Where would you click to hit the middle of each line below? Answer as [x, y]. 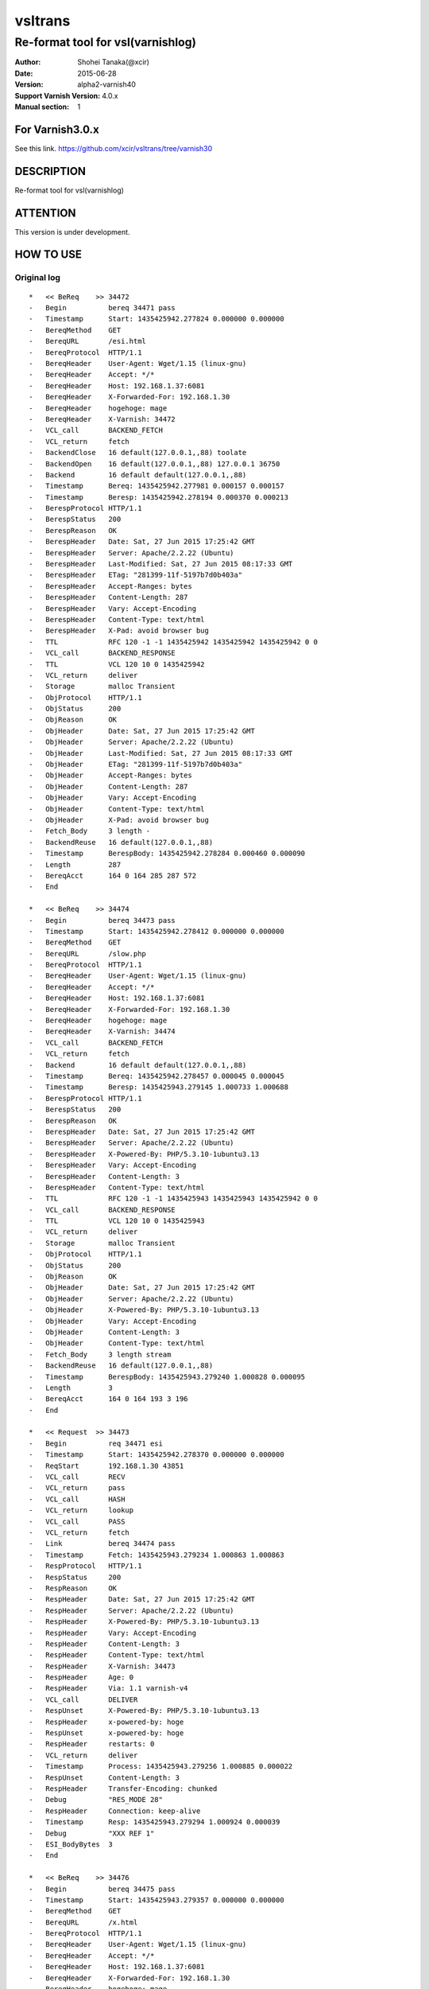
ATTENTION [45, 213]
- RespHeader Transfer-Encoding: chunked [123, 1789]
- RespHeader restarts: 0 [92, 1744]
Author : [28, 62]
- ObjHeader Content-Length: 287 [108, 786]
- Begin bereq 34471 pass [102, 308]
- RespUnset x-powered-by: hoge [106, 1733]
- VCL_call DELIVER [83, 1699]
